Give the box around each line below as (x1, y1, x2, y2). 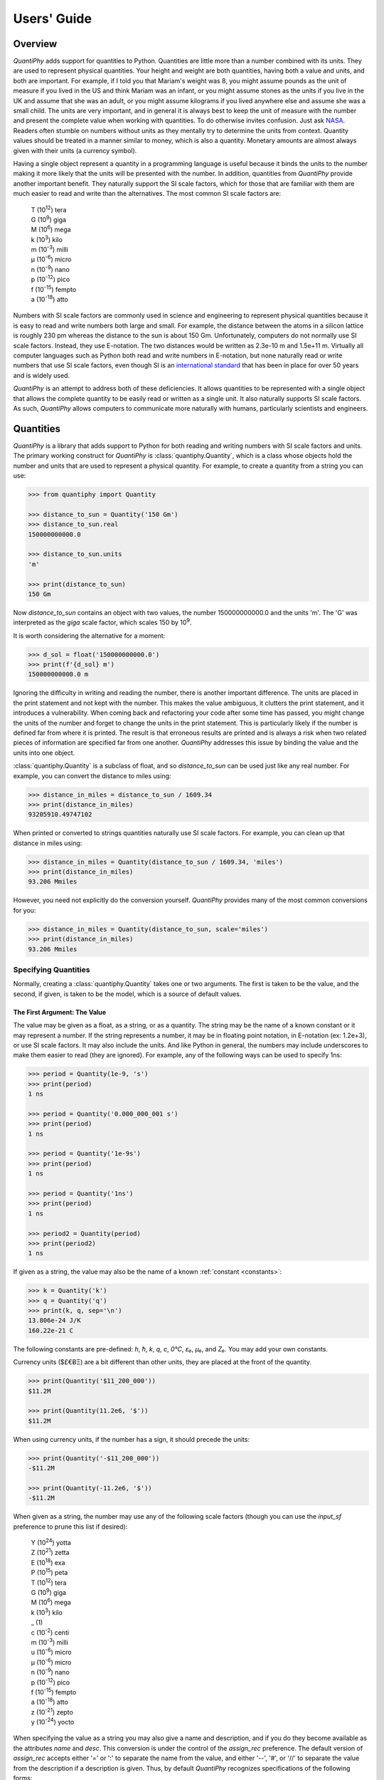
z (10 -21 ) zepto (31, 1707, 74, 1716)
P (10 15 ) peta (31, 1567, 68, 1577)
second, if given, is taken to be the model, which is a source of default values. (13, 990, 242, 998)
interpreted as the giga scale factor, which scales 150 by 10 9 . (13, 617, 192, 627)
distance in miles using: (13, 839, 82, 847)
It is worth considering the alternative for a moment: (13, 631, 166, 640)
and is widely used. (13, 371, 70, 379)
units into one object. (13, 748, 75, 757)
